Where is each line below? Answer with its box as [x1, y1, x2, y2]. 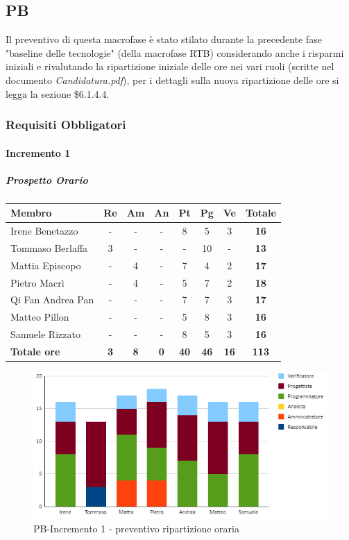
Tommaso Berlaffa [10, 240, 88, 255]
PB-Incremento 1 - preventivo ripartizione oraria [33, 521, 239, 536]
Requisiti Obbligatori [6, 116, 126, 133]
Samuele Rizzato [10, 327, 80, 341]
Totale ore [10, 344, 60, 359]
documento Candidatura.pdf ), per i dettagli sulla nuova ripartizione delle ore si [6, 72, 339, 87]
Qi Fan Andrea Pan [10, 292, 94, 307]
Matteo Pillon [10, 310, 69, 324]
